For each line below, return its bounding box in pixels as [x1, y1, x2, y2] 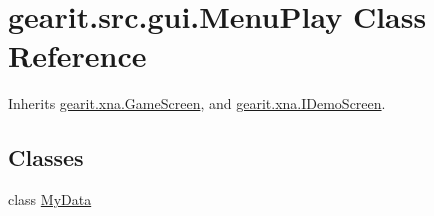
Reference [8, 35, 147, 76]
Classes [8, 142, 84, 173]
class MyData [8, 189, 92, 210]
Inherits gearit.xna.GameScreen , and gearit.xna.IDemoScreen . [8, 93, 386, 114]
